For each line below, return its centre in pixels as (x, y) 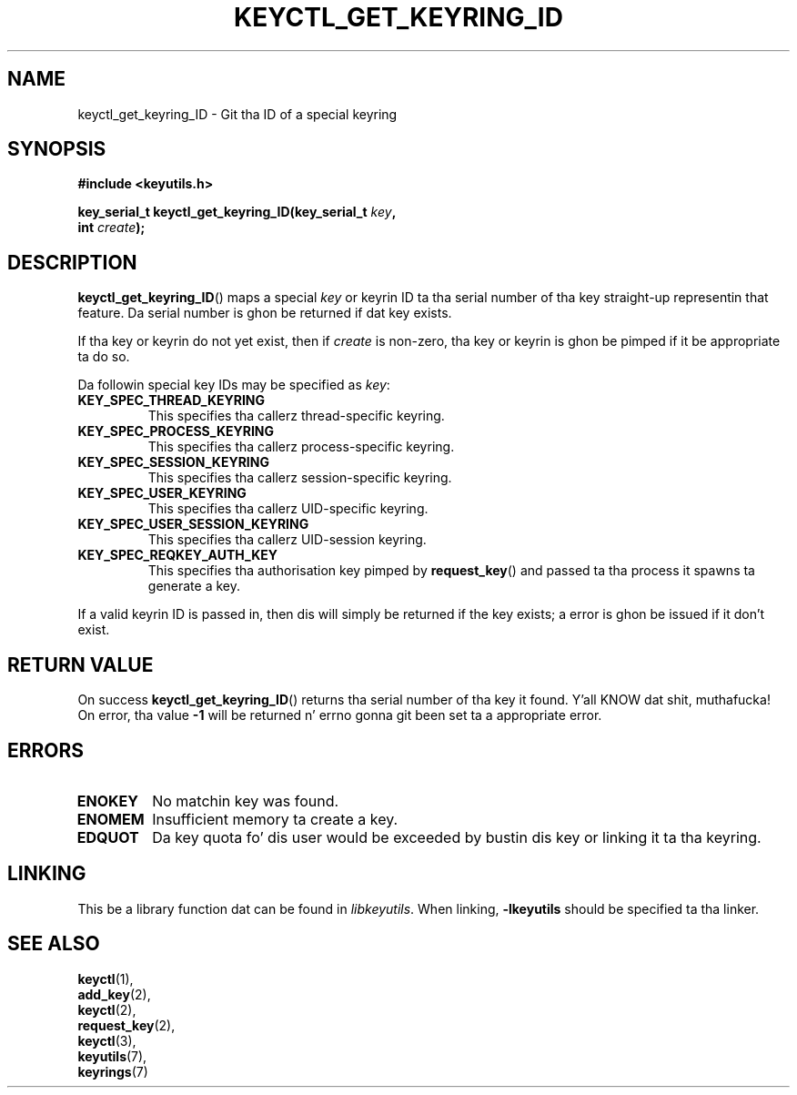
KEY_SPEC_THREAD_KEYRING (172, 400)
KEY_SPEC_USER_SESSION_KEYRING (193, 524)
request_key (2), (126, 1025)
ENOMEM (111, 819)
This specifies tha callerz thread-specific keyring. (296, 416)
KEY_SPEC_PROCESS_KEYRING (176, 431)
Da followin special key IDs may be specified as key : (234, 385)
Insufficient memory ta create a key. (275, 819)
